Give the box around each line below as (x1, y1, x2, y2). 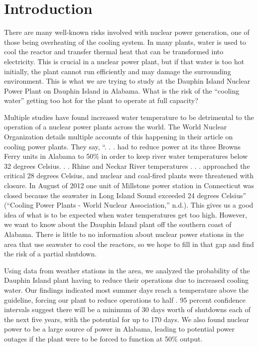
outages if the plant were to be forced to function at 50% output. (4, 333, 203, 344)
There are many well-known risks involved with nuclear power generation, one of (4, 27, 250, 37)
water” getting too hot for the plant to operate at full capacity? (4, 95, 198, 106)
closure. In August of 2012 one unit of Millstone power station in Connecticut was (4, 180, 255, 191)
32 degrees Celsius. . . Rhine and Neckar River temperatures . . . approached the (4, 160, 250, 171)
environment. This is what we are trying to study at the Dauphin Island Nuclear (4, 76, 251, 86)
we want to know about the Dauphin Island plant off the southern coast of (4, 219, 232, 230)
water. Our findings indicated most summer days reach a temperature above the (4, 284, 249, 295)
